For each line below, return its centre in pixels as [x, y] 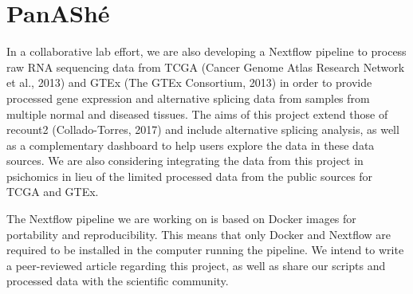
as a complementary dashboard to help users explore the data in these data [191, 145]
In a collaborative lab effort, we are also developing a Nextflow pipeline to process [206, 51]
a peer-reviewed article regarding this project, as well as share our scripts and [196, 265]
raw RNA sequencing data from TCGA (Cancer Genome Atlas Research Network [206, 67]
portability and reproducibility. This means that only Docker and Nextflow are [199, 234]
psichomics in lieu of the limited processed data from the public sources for [190, 176]
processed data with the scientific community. [118, 281]
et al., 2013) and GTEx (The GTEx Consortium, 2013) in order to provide [189, 82]
